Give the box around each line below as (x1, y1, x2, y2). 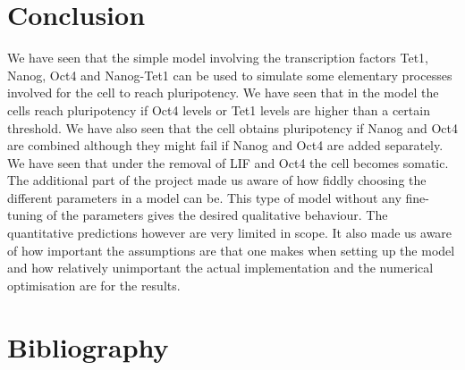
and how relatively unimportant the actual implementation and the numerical (7, 258, 434, 277)
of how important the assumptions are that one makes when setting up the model (7, 240, 455, 259)
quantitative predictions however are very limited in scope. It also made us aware (7, 223, 452, 242)
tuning (7, 206, 43, 224)
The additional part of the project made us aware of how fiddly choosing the (7, 171, 427, 189)
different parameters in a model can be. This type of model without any (7, 188, 402, 206)
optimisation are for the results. (7, 275, 181, 294)
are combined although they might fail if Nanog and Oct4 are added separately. (7, 136, 444, 155)
